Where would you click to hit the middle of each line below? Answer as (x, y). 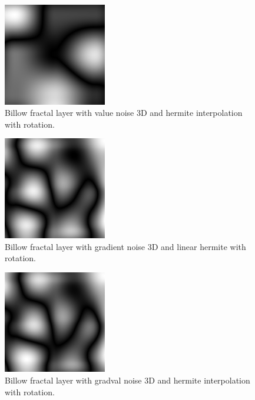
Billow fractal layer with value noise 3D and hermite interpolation (124, 113)
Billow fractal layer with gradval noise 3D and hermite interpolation (127, 380)
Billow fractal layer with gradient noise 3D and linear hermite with (125, 246)
